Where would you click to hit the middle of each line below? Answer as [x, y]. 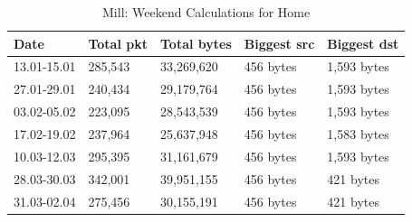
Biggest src [279, 43]
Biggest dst [363, 43]
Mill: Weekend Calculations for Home [206, 12]
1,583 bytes [358, 133]
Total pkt [118, 43]
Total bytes [196, 43]
